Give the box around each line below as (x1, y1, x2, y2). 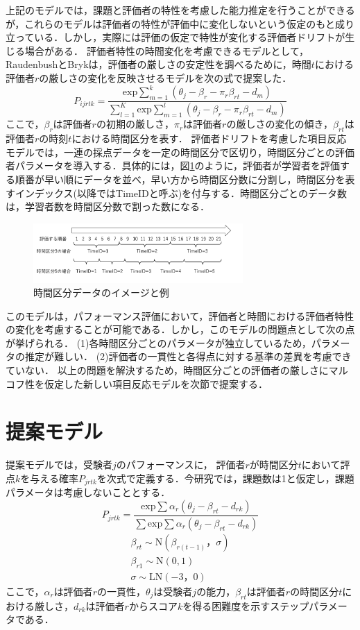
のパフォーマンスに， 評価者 (116, 457, 246, 472)
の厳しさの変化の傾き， (226, 117, 334, 131)
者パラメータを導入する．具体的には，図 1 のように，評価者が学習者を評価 (6, 158, 340, 173)
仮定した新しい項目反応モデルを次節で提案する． (44, 376, 268, 391)
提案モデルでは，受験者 (6, 457, 112, 472)
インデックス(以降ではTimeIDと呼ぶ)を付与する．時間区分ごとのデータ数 (15, 185, 347, 200)
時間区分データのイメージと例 (33, 285, 169, 300)
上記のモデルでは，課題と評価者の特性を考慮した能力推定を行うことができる (6, 3, 355, 17)
